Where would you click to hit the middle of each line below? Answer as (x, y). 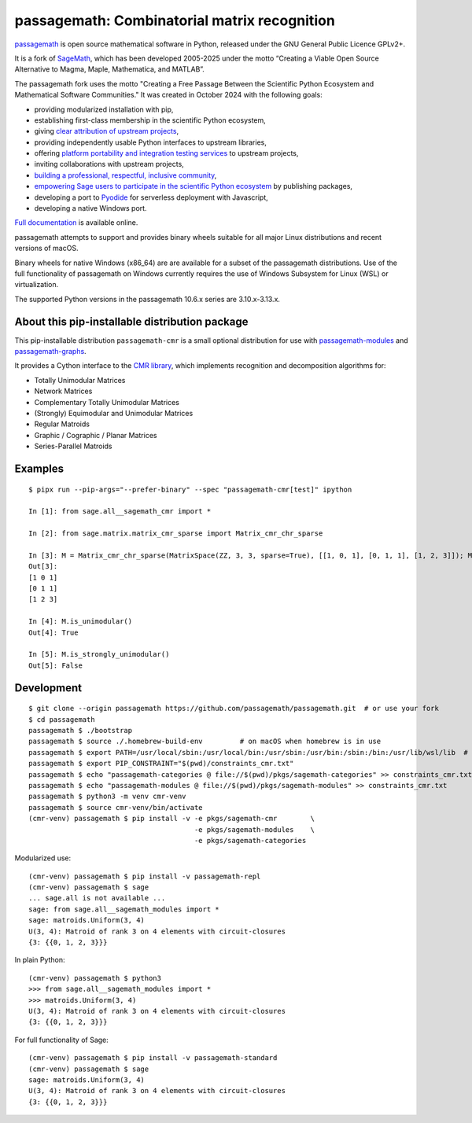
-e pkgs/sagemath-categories (250, 840)
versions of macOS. (46, 249)
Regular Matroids (62, 424)
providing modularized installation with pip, (104, 109)
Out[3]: (43, 567)
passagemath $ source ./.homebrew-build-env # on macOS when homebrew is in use (205, 742)
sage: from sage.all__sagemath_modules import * (124, 909)
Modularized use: (43, 858)
